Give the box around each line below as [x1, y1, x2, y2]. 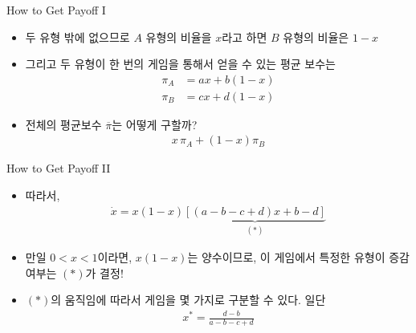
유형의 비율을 [145, 28, 212, 45]
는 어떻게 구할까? [112, 116, 198, 132]
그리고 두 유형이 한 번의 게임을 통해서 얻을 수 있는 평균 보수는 [25, 55, 336, 72]
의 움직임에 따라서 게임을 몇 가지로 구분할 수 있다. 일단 [51, 291, 326, 308]
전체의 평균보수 [25, 116, 102, 132]
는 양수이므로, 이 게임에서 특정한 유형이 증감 [187, 249, 410, 266]
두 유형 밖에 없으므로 [25, 28, 130, 45]
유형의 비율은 [283, 28, 349, 45]
